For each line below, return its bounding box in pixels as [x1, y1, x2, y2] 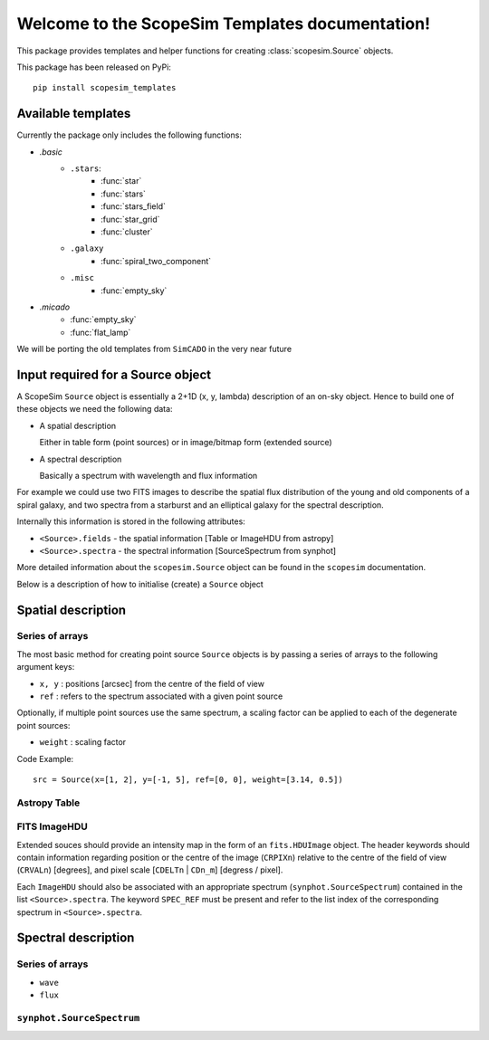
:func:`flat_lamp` [70, 327, 131, 338]
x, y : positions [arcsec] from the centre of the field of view [39, 678, 264, 689]
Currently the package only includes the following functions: [16, 129, 242, 140]
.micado [39, 301, 71, 312]
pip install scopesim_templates [33, 82, 177, 93]
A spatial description [39, 420, 117, 431]
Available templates [16, 106, 131, 121]
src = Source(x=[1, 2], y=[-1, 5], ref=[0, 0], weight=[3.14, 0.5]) [33, 774, 343, 785]
